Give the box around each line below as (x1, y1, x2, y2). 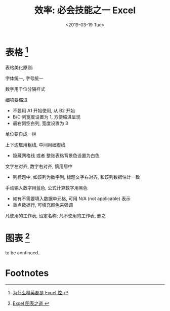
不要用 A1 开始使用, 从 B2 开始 (12, 107, 75, 114)
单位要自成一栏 (5, 131, 36, 137)
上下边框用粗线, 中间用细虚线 (5, 142, 66, 148)
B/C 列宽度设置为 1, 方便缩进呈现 (12, 114, 81, 120)
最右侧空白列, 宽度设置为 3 (12, 120, 68, 127)
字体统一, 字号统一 (5, 75, 44, 82)
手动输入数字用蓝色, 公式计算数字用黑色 (5, 185, 88, 191)
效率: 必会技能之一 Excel (34, 5, 136, 16)
